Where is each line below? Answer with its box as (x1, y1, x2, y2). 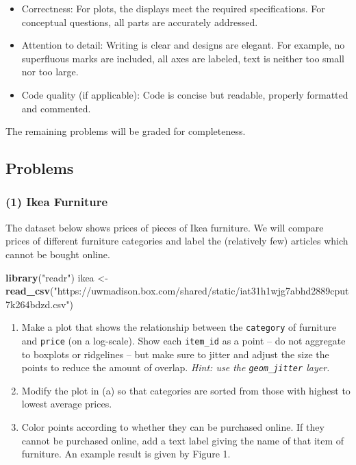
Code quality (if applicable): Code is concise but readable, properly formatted (21, 87, 348, 101)
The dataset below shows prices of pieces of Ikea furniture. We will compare (5, 220, 324, 234)
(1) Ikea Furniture (5, 193, 108, 210)
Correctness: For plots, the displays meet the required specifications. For (21, 1, 325, 15)
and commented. (21, 101, 91, 115)
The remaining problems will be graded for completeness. (5, 124, 246, 138)
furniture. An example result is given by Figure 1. (21, 447, 231, 461)
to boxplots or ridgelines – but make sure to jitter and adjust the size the (21, 347, 329, 361)
